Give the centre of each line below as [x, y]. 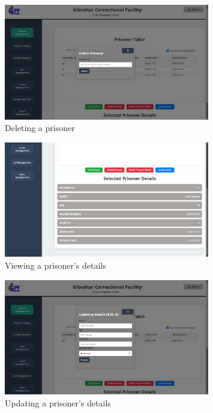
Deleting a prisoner [40, 128]
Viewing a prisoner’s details [55, 265]
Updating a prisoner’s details [58, 402]
